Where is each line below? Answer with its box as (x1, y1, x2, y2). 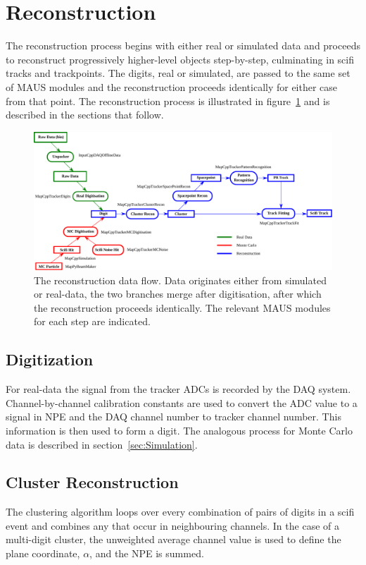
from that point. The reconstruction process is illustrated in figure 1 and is (6, 93, 330, 108)
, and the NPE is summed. (89, 546, 204, 561)
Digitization (6, 348, 94, 370)
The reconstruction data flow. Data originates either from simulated (34, 272, 327, 287)
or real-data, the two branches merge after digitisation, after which (34, 286, 322, 301)
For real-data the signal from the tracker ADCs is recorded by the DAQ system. (6, 382, 351, 396)
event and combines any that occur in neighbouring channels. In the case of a (6, 518, 339, 533)
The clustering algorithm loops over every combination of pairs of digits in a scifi (6, 504, 355, 519)
